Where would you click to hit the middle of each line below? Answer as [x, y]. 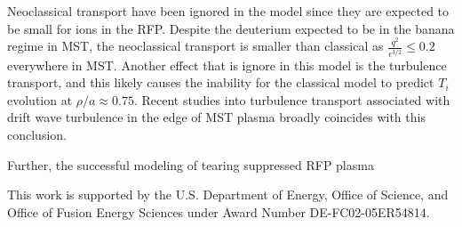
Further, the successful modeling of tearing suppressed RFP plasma [191, 164]
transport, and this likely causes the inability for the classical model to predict [221, 82]
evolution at [40, 99]
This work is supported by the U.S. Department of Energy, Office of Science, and [228, 195]
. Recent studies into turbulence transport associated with [292, 99]
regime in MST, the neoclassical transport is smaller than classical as [195, 46]
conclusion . [37, 134]
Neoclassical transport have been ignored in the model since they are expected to [228, 11]
